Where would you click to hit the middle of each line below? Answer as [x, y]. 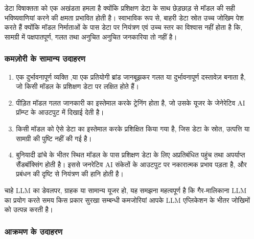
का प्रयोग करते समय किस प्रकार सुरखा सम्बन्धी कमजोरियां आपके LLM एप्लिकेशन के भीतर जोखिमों [127, 200]
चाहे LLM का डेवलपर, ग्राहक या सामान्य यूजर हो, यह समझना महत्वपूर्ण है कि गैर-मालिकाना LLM [126, 190]
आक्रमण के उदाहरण [34, 231]
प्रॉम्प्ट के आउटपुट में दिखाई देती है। [60, 112]
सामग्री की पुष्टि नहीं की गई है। [54, 138]
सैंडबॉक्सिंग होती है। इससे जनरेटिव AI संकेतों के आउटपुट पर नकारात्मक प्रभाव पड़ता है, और [131, 164]
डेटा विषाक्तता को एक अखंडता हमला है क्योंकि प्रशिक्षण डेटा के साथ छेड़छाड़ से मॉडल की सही [120, 8]
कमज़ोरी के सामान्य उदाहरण [45, 58]
